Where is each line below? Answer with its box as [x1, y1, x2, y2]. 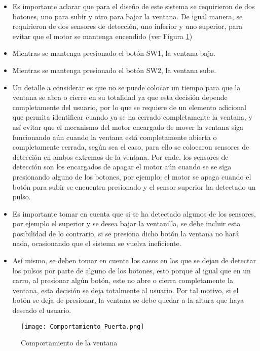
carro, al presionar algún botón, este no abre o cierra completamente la [12, 275, 233, 286]
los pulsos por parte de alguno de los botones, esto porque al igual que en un [12, 265, 251, 275]
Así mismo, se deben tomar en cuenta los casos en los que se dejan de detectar [12, 255, 256, 266]
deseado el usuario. [12, 305, 71, 315]
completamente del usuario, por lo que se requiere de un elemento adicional [12, 101, 246, 112]
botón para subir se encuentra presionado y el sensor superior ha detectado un [12, 181, 256, 192]
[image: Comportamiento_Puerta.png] [21, 323, 144, 330]
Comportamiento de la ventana [21, 337, 118, 348]
